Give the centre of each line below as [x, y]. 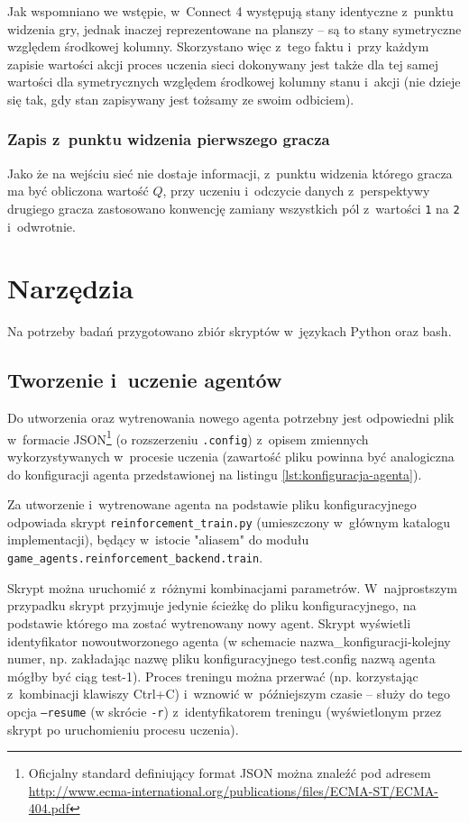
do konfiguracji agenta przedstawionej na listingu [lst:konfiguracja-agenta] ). [215, 474]
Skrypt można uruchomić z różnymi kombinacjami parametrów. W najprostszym [232, 587]
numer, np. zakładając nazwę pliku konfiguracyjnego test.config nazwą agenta [221, 658]
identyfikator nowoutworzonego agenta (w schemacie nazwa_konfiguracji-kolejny [229, 640]
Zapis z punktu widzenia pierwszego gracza [169, 139]
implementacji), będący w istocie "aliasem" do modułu [158, 540]
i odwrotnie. [41, 226]
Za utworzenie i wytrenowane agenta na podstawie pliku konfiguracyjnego [212, 504]
